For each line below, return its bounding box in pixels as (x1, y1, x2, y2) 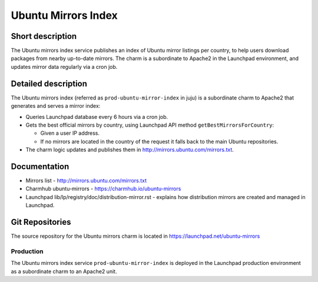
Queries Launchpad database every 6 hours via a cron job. (25, 113, 168, 120)
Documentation (11, 161, 69, 171)
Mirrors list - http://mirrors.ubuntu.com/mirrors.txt (25, 177, 147, 184)
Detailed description (11, 78, 88, 88)
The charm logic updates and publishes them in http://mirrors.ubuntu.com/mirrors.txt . (25, 146, 234, 153)
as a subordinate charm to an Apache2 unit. (11, 268, 117, 275)
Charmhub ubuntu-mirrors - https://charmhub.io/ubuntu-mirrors (25, 185, 181, 193)
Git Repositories (11, 217, 71, 227)
